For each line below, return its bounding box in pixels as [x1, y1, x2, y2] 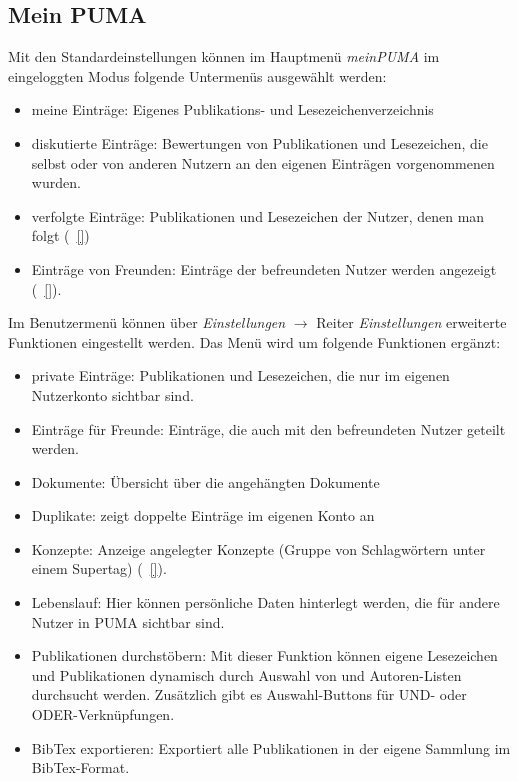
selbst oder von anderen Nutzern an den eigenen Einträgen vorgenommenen [31, 152, 495, 173]
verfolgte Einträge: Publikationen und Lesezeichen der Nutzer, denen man [31, 205, 485, 226]
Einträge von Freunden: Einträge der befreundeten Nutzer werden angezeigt [31, 258, 497, 279]
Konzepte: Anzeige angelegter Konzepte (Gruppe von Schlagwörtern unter [31, 538, 486, 559]
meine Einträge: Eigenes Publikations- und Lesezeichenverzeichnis [31, 99, 434, 120]
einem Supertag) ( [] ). [31, 558, 167, 579]
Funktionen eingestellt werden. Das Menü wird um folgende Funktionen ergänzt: [8, 331, 501, 352]
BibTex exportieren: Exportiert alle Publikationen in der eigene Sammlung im [31, 737, 511, 758]
